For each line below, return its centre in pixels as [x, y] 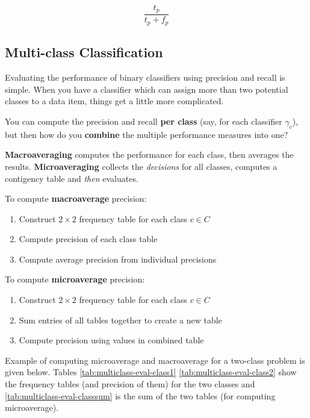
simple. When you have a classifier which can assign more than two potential [147, 89]
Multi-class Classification [84, 52]
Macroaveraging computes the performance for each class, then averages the [149, 154]
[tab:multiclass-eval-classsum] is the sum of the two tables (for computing [140, 395]
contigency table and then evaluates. [72, 178]
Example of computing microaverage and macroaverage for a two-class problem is [155, 360]
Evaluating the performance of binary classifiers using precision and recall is [145, 77]
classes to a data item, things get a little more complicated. [114, 101]
